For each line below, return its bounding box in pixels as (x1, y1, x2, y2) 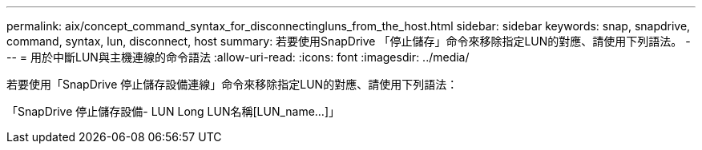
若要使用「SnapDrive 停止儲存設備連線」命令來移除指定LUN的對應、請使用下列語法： (6, 77, 458, 91)
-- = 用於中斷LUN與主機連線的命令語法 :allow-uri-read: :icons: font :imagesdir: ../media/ (6, 50, 470, 64)
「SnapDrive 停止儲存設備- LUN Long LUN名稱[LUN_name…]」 (6, 105, 341, 118)
